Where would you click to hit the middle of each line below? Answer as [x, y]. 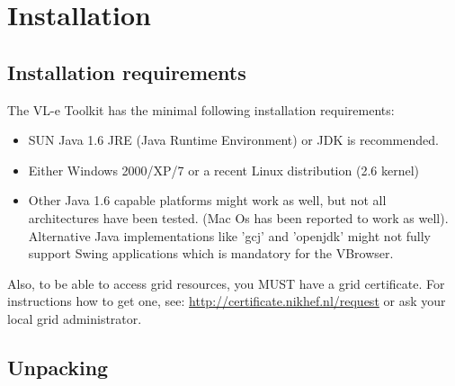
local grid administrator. [75, 318]
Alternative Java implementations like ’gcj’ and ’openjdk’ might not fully [229, 235]
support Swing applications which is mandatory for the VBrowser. [211, 253]
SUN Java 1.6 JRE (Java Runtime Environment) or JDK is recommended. [233, 140]
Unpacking [58, 367]
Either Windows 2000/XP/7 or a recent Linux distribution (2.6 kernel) [223, 170]
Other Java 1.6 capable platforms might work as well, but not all [207, 200]
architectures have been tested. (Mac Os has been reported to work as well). [238, 217]
